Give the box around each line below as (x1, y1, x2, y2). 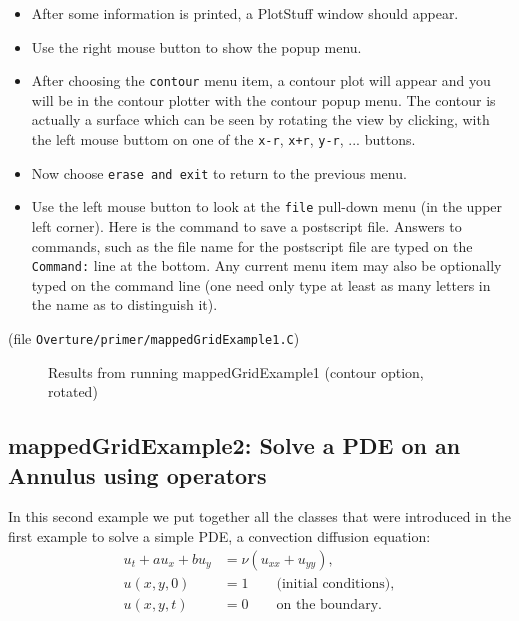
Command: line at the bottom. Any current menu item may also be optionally (31, 255, 502, 276)
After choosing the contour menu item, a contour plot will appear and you (31, 70, 491, 91)
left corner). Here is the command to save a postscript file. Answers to (31, 216, 462, 236)
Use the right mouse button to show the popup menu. (31, 36, 362, 57)
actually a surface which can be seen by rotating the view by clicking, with (31, 109, 490, 130)
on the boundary (276, 597, 379, 612)
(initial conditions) (276, 576, 391, 591)
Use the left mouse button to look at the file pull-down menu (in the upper (31, 196, 503, 217)
